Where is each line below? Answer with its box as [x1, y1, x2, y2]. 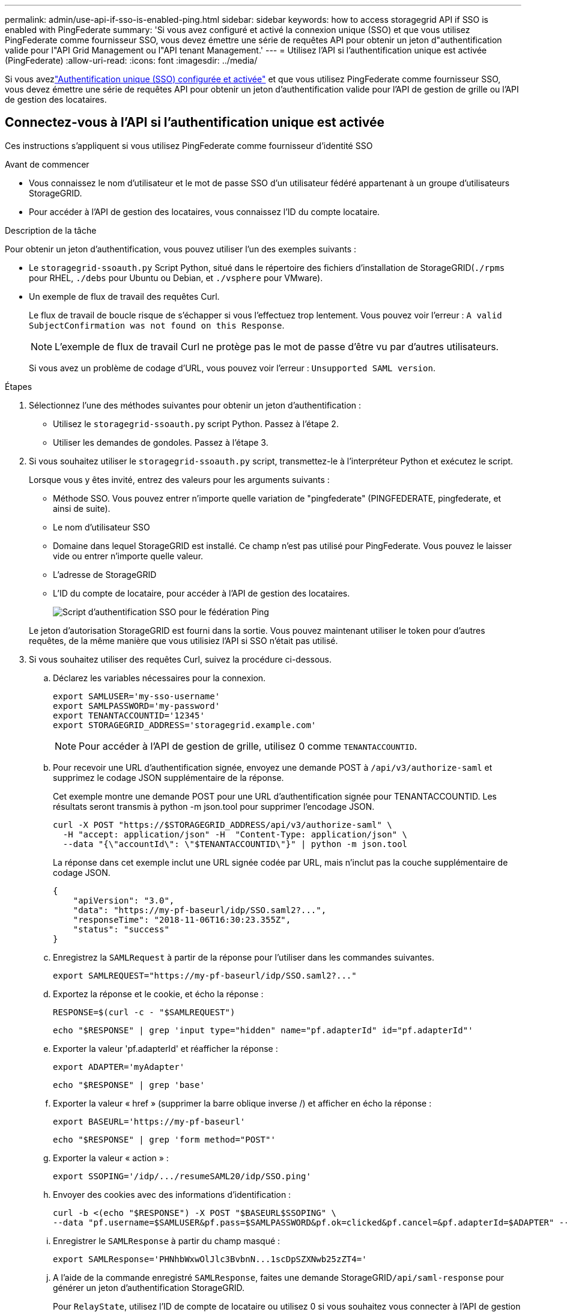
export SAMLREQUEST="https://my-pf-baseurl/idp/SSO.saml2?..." [53, 970, 357, 980]
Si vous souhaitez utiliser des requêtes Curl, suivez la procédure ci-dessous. [29, 654, 332, 664]
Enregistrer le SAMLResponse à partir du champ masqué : [53, 1235, 280, 1246]
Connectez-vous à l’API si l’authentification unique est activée [5, 115, 384, 130]
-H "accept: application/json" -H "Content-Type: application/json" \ [62, 829, 408, 839]
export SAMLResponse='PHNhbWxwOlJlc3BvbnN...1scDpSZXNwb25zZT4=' [53, 1254, 367, 1264]
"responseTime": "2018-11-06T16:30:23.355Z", [73, 914, 291, 925]
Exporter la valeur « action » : [53, 1152, 169, 1163]
